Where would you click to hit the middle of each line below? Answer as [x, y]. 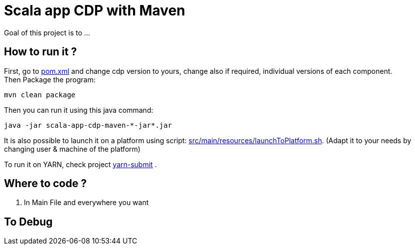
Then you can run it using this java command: [79, 110]
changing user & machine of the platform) [72, 149]
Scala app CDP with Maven [95, 10]
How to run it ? [41, 52]
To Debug [28, 222]
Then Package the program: [50, 79]
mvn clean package [40, 95]
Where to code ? [45, 184]
